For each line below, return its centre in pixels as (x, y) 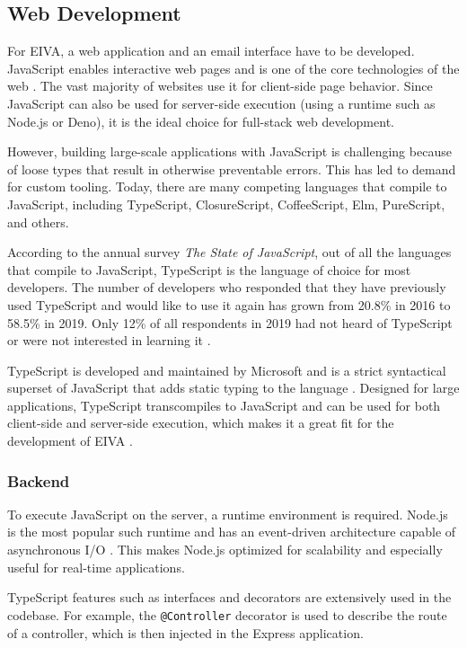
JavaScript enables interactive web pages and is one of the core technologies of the (233, 68)
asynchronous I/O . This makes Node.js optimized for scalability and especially (225, 550)
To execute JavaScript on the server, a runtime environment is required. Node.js (228, 514)
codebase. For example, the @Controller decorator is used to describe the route (227, 614)
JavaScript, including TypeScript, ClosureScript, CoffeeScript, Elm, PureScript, (226, 204)
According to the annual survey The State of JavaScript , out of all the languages (229, 252)
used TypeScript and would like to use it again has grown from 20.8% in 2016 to (229, 304)
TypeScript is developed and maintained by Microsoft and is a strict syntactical (227, 370)
